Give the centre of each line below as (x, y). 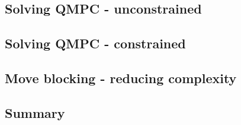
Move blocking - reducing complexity (121, 78)
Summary (35, 112)
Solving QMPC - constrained (95, 43)
